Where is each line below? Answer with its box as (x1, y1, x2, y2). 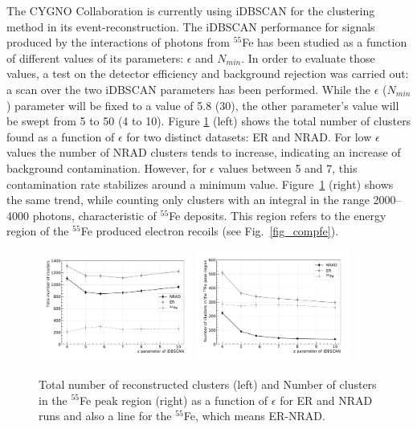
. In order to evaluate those (241, 49, 375, 66)
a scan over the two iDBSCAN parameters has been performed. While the (6, 80, 371, 97)
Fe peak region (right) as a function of (80, 391, 268, 408)
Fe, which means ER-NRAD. (183, 407, 325, 424)
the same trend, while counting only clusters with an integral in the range (6, 191, 370, 208)
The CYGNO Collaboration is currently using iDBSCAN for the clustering (6, 2, 375, 18)
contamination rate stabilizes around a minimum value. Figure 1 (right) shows (6, 175, 394, 192)
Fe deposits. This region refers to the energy (169, 206, 386, 223)
